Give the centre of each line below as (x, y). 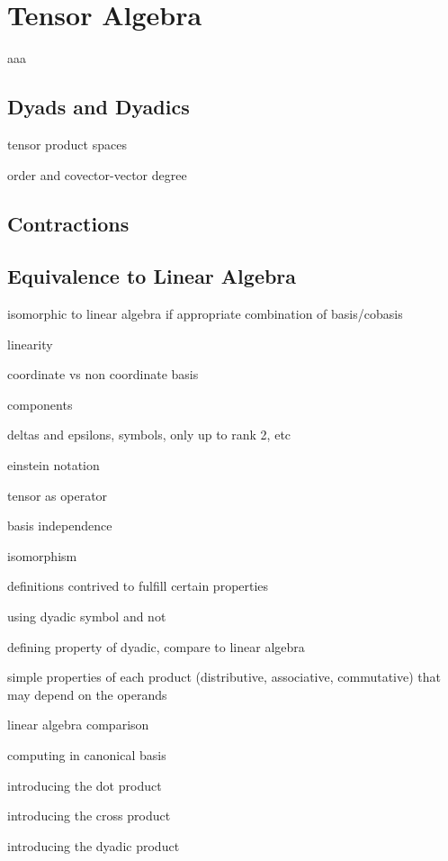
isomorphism (42, 555)
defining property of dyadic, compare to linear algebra (156, 646)
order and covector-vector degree (97, 174)
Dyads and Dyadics (99, 107)
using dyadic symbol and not (87, 616)
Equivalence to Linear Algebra (152, 276)
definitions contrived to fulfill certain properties (138, 586)
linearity (30, 344)
